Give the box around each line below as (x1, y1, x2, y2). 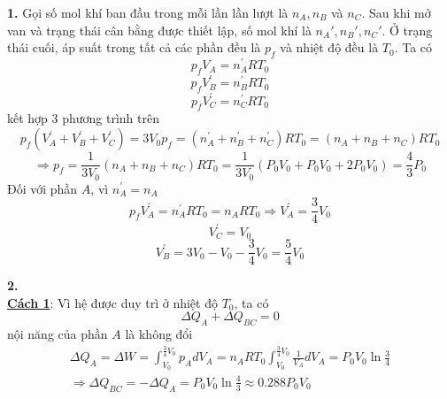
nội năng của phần (7, 325, 108, 343)
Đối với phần (7, 179, 78, 197)
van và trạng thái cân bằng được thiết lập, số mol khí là (7, 20, 312, 39)
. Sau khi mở (361, 4, 431, 21)
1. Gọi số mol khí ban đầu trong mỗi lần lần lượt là (7, 4, 289, 21)
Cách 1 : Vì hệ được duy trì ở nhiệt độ (7, 293, 218, 311)
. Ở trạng (381, 20, 433, 39)
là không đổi (125, 325, 193, 343)
